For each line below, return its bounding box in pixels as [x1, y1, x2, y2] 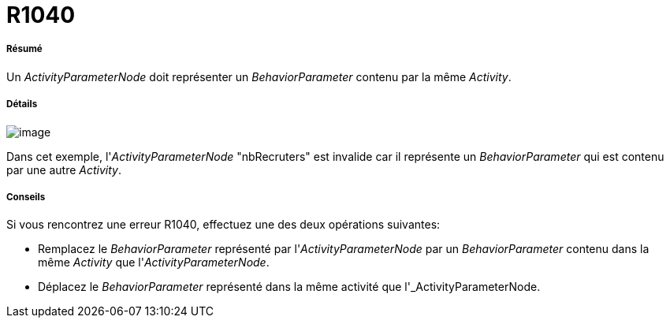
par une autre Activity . [6, 162, 121, 177]
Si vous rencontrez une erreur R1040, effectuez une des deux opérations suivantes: [6, 218, 441, 232]
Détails [6, 99, 38, 110]
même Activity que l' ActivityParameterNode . [38, 255, 270, 270]
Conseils [6, 191, 46, 203]
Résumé [6, 43, 43, 55]
